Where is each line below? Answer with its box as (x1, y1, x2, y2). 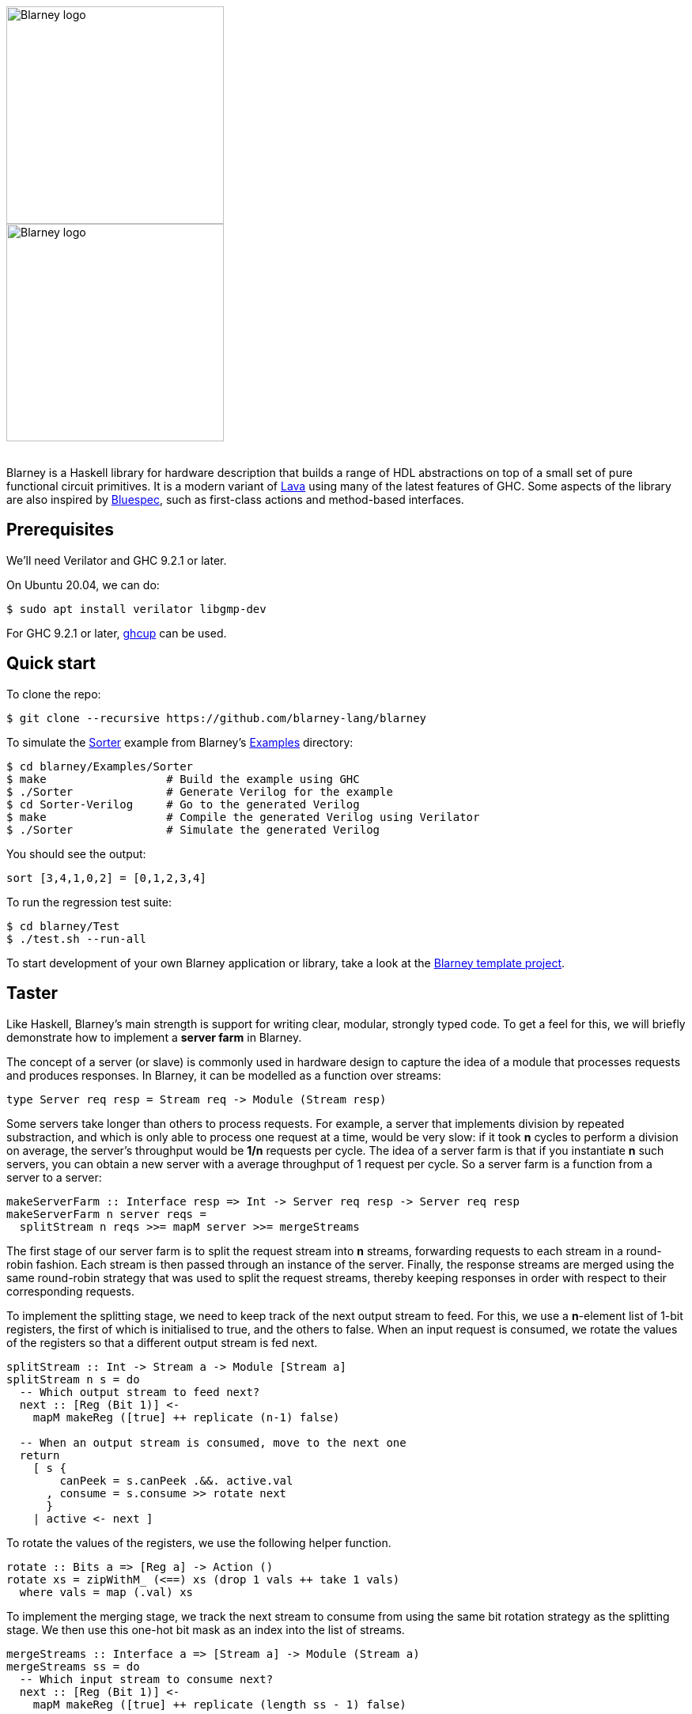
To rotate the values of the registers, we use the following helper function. (6, 1535, 391, 1549)
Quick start (6, 653, 96, 674)
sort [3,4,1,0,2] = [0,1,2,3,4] (6, 871, 206, 884)
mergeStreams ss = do (6, 1659, 140, 1673)
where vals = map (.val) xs (19, 1585, 194, 1599)
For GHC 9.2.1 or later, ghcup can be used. (6, 626, 227, 640)
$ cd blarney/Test (6, 919, 120, 933)
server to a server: (6, 1170, 102, 1184)
